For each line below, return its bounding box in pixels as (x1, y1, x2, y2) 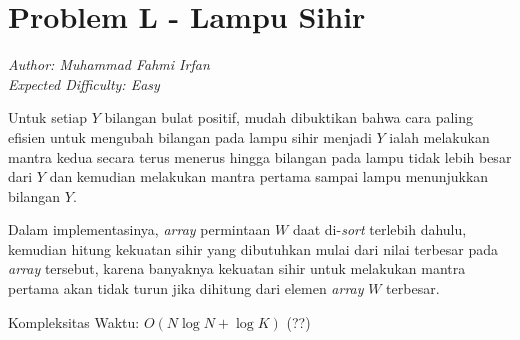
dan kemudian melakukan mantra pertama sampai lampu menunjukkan (49, 166, 489, 187)
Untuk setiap (8, 107, 88, 128)
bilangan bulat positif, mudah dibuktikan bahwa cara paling (104, 107, 473, 128)
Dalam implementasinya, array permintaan (8, 219, 271, 240)
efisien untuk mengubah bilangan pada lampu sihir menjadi (8, 126, 372, 147)
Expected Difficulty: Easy (8, 73, 160, 94)
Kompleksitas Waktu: (8, 311, 140, 332)
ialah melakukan (389, 126, 490, 147)
